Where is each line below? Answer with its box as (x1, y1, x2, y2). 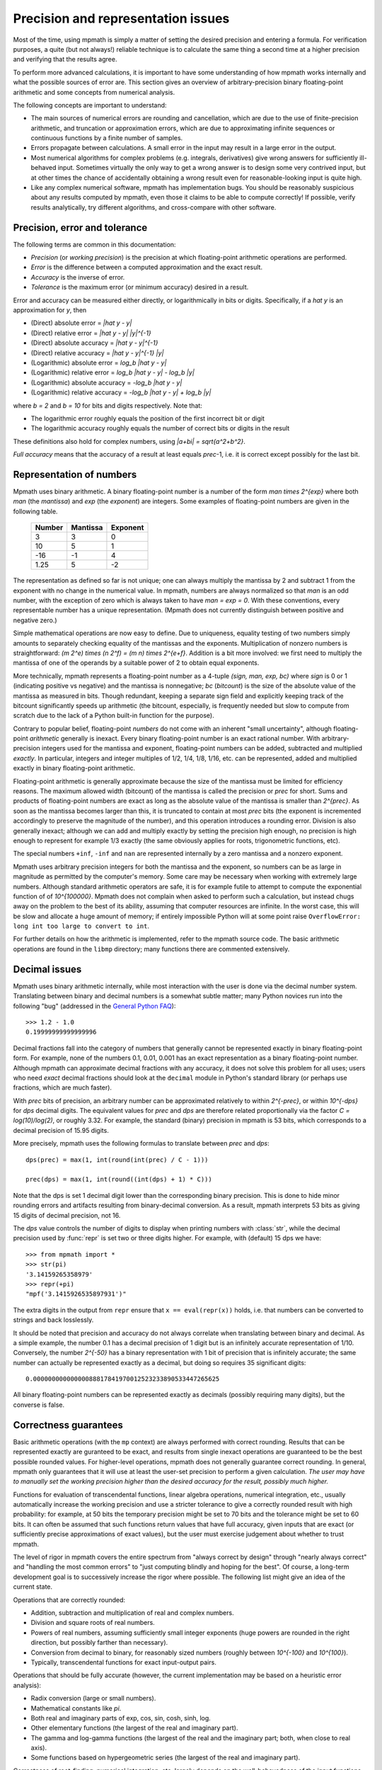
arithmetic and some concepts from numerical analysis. (13, 88, 175, 96)
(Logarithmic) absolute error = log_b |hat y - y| (30, 358, 167, 367)
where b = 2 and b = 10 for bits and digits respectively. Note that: (13, 401, 203, 410)
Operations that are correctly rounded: (13, 1595, 126, 1604)
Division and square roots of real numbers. (30, 1618, 155, 1627)
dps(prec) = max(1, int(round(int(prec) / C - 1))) (25, 1155, 209, 1164)
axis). (30, 1744, 47, 1752)
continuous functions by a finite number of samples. (30, 134, 183, 142)
